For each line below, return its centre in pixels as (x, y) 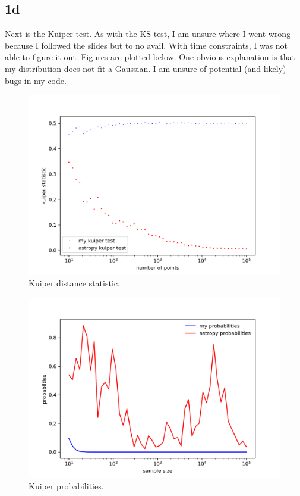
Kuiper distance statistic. (74, 283)
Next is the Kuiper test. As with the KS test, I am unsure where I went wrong (148, 34)
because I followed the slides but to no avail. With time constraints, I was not (146, 45)
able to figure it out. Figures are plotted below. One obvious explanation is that (150, 57)
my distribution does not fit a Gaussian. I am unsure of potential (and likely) (146, 68)
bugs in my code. (36, 80)
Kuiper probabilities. (66, 486)
